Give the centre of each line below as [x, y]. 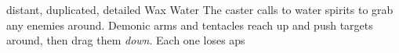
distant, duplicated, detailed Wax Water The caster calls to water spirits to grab [200, 9]
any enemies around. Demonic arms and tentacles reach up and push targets [190, 25]
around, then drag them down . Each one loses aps [126, 40]
